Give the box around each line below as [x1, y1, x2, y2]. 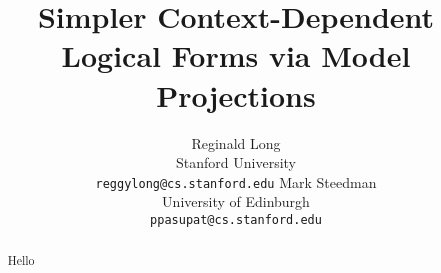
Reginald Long [191, 132, 281, 153]
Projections [156, 74, 316, 115]
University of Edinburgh [162, 191, 310, 212]
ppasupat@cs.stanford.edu [150, 212, 322, 227]
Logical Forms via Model [61, 35, 411, 76]
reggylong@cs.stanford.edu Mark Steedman [95, 171, 377, 192]
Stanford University [176, 152, 296, 173]
